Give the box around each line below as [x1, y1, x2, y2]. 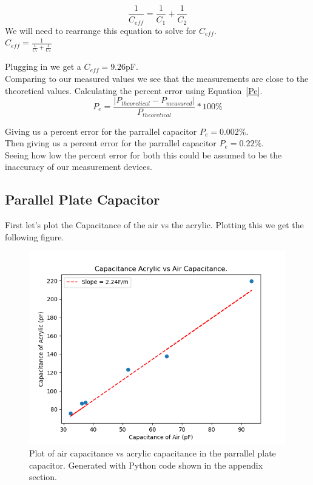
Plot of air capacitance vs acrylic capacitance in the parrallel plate [29, 447, 276, 460]
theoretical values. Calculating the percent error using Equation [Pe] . [5, 84, 263, 97]
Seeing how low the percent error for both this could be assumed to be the [5, 148, 282, 161]
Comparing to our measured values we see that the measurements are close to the [5, 72, 309, 84]
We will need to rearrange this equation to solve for [5, 24, 197, 36]
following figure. [5, 230, 64, 243]
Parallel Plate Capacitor [5, 190, 160, 209]
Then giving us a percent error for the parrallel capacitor [5, 137, 217, 149]
